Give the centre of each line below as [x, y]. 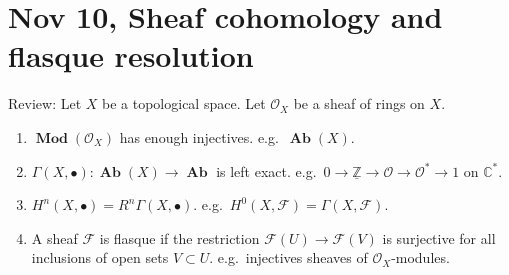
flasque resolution [131, 55]
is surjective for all [439, 237]
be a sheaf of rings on [359, 103]
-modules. [420, 257]
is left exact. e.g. [266, 170]
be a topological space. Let [184, 103]
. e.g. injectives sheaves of [288, 257]
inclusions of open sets [100, 257]
